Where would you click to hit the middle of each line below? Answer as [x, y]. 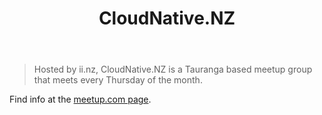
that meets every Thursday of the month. [118, 80]
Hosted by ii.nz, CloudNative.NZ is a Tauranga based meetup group [173, 69]
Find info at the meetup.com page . [80, 99]
